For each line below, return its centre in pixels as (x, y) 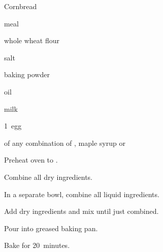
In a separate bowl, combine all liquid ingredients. (82, 194)
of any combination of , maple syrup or (65, 143)
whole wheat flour (32, 40)
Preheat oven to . (31, 160)
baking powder (27, 74)
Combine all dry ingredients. (48, 177)
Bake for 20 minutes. (37, 245)
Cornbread (21, 6)
